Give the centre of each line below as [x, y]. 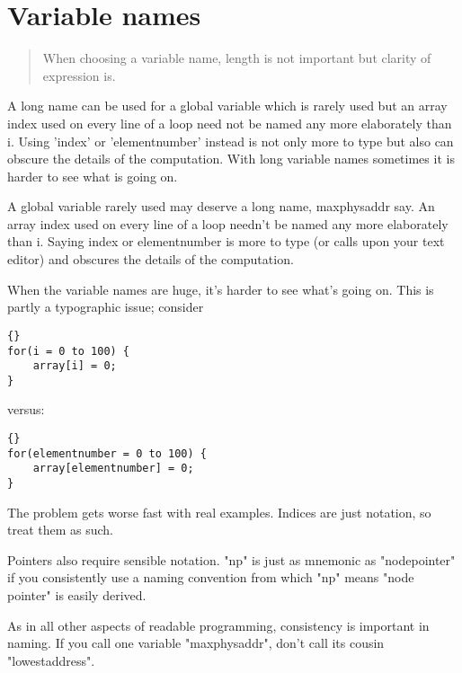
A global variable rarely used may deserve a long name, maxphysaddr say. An [221, 206]
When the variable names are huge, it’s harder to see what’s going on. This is [221, 289]
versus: [26, 409]
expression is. [79, 75]
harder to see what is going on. [93, 176]
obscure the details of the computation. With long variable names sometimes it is [231, 159]
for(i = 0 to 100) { [69, 351]
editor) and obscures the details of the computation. [151, 259]
